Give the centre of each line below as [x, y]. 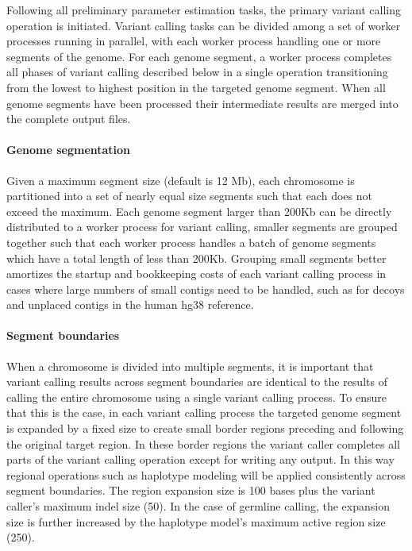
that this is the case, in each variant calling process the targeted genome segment [204, 412]
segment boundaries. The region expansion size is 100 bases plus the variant [191, 490]
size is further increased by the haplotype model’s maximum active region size [196, 521]
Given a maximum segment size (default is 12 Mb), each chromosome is [181, 180]
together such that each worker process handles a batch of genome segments [191, 242]
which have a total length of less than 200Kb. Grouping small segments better [196, 258]
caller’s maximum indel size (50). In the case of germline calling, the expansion [198, 506]
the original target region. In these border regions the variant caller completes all [203, 443]
